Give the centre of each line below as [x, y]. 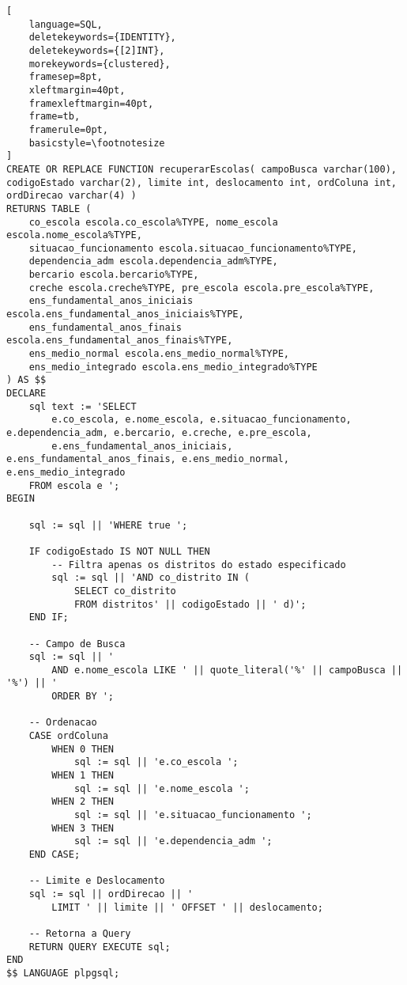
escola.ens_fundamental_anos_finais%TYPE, [120, 341]
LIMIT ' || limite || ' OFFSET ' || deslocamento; [187, 907]
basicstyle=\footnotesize [97, 143]
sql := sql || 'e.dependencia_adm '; [173, 841]
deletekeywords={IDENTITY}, [102, 38]
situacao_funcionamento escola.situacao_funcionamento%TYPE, [193, 248]
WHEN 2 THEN [83, 802]
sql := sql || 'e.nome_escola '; [162, 788]
